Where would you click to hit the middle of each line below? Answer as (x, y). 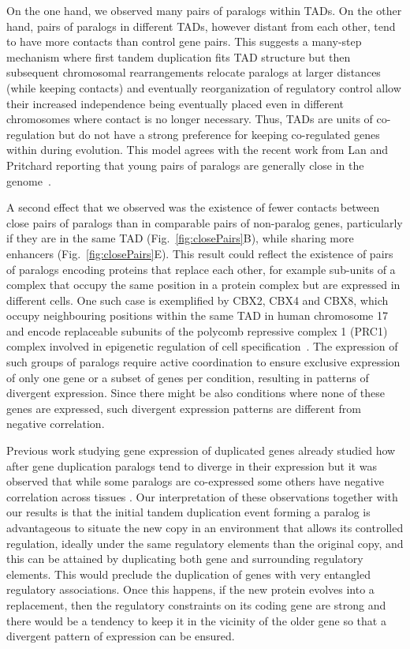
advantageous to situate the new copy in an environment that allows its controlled (205, 527)
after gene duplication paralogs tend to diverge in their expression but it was (192, 465)
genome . (29, 180)
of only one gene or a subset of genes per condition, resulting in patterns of (188, 377)
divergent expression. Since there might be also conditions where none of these (196, 393)
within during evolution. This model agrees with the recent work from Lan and (197, 150)
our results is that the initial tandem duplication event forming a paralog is (188, 512)
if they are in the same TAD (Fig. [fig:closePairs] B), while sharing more (180, 238)
